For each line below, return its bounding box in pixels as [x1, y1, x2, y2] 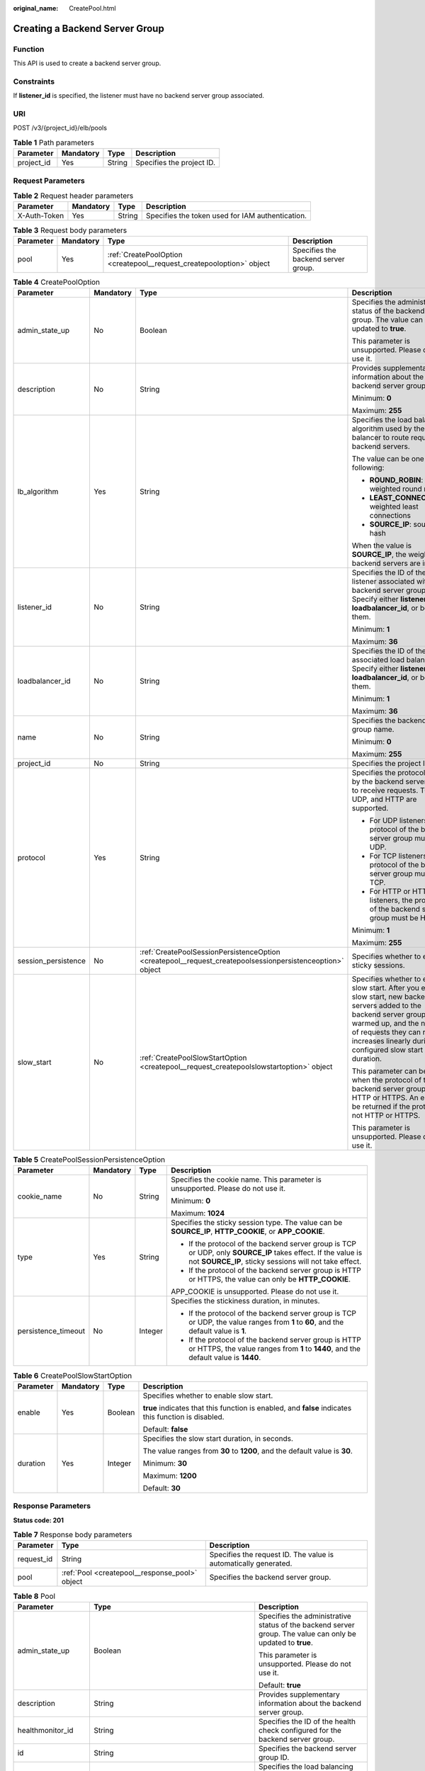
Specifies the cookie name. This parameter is [171, 1175, 322, 1184]
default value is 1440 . [188, 1353, 261, 1363]
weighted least [369, 502, 419, 511]
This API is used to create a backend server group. [13, 59, 161, 67]
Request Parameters [13, 176, 85, 186]
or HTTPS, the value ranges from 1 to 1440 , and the [188, 1344, 361, 1354]
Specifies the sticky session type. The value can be [171, 1218, 343, 1228]
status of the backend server [259, 1619, 355, 1629]
